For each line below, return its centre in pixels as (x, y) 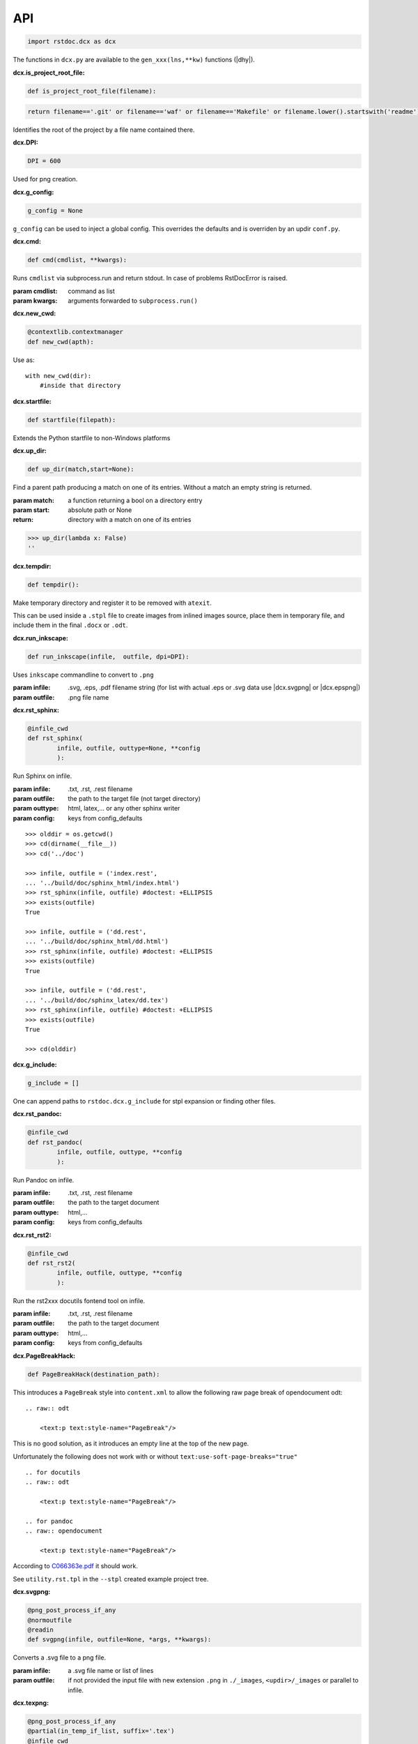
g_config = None (55, 210)
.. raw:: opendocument (64, 1531)
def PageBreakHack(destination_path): (94, 1374)
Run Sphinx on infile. (42, 776)
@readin (40, 1630)
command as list (91, 291)
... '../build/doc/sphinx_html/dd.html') (97, 941)
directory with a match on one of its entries (130, 520)
